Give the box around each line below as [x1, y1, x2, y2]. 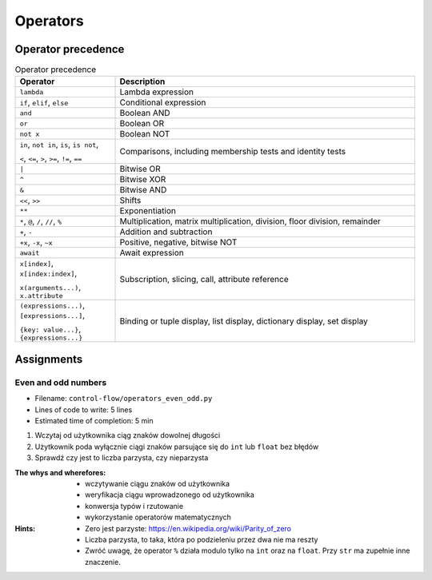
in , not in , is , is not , [19, 139, 99, 150]
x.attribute [19, 292, 63, 300]
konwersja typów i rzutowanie [85, 501, 184, 510]
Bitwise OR [119, 164, 162, 175]
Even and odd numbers [14, 376, 107, 387]
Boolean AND [119, 108, 171, 119]
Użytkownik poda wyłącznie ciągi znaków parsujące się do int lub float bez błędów [34, 442, 319, 451]
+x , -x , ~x [19, 236, 53, 248]
